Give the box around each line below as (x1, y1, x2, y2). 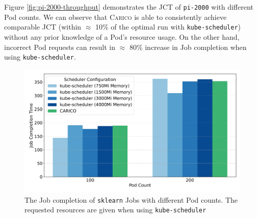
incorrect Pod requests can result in (4, 41, 115, 52)
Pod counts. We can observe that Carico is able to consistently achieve (4, 11, 227, 22)
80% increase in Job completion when (129, 41, 247, 52)
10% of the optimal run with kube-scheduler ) (95, 21, 241, 32)
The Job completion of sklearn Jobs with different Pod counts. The (24, 194, 238, 205)
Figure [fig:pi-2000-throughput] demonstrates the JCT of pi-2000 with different (4, 2, 253, 12)
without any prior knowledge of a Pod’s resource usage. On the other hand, (4, 31, 240, 42)
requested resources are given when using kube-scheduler (24, 204, 207, 215)
